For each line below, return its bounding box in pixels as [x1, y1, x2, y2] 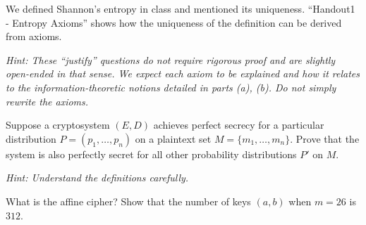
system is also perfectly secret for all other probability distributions [6, 146, 297, 161]
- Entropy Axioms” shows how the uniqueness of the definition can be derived [6, 15, 342, 30]
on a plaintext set [135, 131, 212, 146]
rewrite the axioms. [6, 94, 89, 108]
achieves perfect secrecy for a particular [153, 117, 324, 132]
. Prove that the [290, 131, 360, 146]
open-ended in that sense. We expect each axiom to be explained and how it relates [6, 66, 360, 81]
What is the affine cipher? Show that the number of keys [6, 193, 251, 208]
